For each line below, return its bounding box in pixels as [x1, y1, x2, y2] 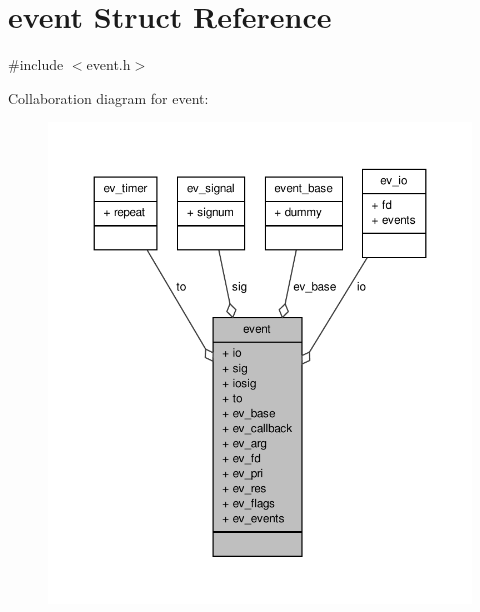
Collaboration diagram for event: [8, 87, 209, 108]
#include [8, 54, 64, 75]
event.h [86, 54, 131, 75]
